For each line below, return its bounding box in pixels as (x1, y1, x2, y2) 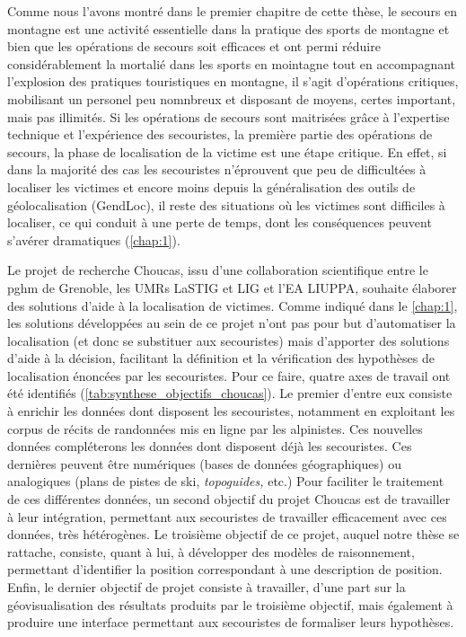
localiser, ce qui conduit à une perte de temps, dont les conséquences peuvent (7, 213, 432, 232)
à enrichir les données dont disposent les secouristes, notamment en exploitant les (7, 402, 455, 420)
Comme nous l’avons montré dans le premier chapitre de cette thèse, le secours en (7, 2, 458, 20)
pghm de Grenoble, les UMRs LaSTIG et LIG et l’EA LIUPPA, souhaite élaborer (7, 278, 457, 296)
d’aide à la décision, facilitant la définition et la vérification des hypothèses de (7, 349, 435, 367)
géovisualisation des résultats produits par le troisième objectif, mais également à (7, 595, 453, 614)
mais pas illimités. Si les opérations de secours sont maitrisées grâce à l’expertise (7, 107, 450, 126)
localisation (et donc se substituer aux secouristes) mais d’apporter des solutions (7, 331, 450, 349)
